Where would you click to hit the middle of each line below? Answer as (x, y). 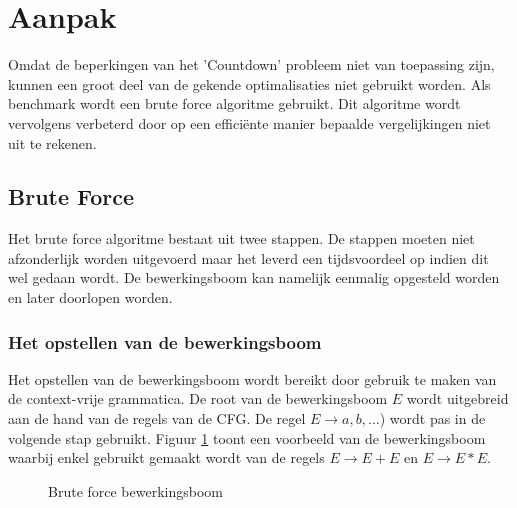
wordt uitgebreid (457, 398)
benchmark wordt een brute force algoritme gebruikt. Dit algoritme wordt (234, 103)
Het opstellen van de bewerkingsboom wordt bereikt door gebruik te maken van (252, 378)
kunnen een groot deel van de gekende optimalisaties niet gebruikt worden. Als (249, 83)
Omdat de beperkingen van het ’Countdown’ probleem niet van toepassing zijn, (251, 64)
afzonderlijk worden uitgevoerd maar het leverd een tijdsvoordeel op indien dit (248, 257)
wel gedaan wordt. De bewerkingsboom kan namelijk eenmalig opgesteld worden (254, 277)
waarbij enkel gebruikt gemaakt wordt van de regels (166, 457)
